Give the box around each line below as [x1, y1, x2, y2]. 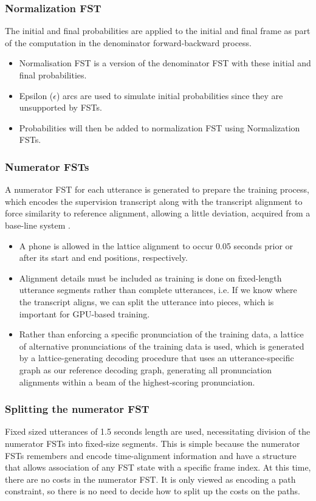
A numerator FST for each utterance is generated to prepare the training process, [5, 183, 309, 196]
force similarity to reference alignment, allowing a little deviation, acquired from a [5, 207, 311, 219]
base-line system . [5, 218, 70, 231]
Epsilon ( [19, 89, 53, 102]
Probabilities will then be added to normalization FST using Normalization [19, 121, 300, 134]
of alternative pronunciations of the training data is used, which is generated [19, 339, 304, 352]
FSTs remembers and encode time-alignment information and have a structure [5, 449, 297, 461]
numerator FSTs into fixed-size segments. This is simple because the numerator [5, 437, 300, 449]
